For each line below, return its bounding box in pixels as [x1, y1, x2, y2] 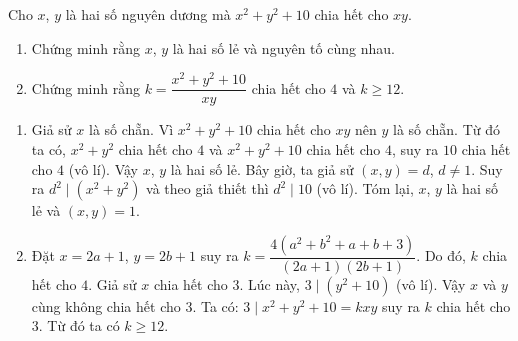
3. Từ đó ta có [31, 315, 120, 336]
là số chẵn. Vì [88, 119, 174, 140]
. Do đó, [416, 245, 466, 266]
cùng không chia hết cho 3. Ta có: [31, 295, 239, 316]
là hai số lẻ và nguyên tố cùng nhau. [172, 37, 395, 58]
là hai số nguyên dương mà [65, 4, 231, 24]
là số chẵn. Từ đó [392, 119, 501, 140]
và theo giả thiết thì [146, 178, 269, 199]
